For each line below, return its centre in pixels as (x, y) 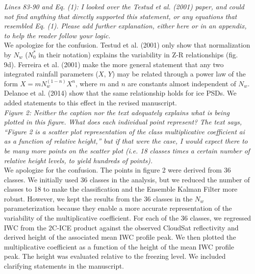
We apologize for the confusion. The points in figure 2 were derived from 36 (117, 170)
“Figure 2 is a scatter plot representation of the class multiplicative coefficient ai (125, 131)
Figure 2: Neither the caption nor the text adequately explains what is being (117, 112)
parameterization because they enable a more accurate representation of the (118, 208)
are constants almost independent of (182, 83)
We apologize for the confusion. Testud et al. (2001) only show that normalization (127, 45)
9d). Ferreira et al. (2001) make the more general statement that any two (114, 64)
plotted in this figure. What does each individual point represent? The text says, (123, 122)
